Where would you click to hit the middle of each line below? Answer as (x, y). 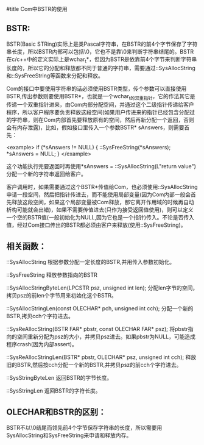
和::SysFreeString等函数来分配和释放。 (55, 76)
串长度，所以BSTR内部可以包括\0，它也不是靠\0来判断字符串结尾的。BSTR (100, 51)
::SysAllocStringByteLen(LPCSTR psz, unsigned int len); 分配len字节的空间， (102, 288)
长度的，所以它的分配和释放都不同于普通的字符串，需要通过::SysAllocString (101, 68)
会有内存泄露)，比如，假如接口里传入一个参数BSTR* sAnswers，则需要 (95, 127)
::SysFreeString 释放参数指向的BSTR (52, 275)
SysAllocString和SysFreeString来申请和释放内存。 (69, 435)
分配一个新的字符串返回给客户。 (46, 174)
